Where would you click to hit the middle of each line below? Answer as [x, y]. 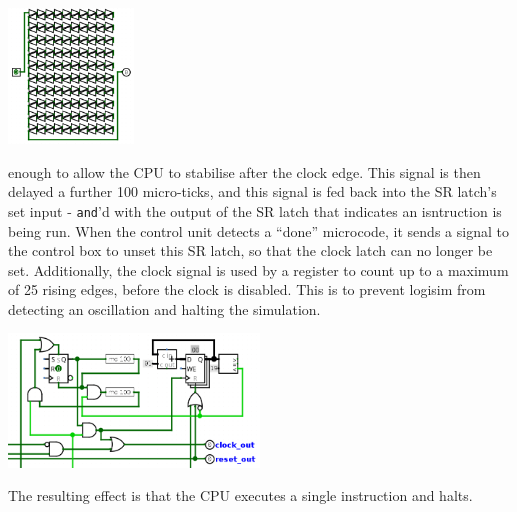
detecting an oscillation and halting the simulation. [164, 308]
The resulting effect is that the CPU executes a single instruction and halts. [240, 495]
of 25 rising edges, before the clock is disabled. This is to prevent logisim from [247, 289]
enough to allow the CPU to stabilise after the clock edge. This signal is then [244, 171]
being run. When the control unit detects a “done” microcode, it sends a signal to [258, 230]
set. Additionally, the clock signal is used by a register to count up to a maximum [258, 269]
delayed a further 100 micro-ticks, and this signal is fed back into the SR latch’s [252, 191]
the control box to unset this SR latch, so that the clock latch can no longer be [250, 250]
